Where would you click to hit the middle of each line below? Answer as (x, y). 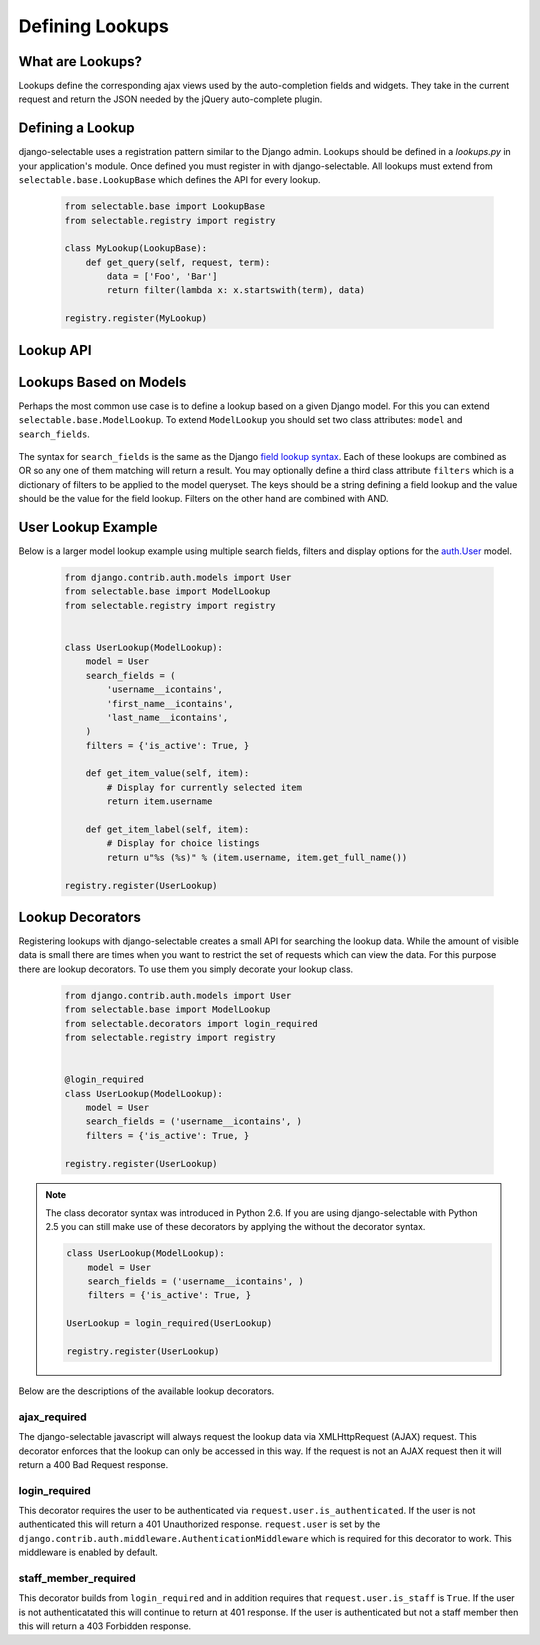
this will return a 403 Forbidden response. (105, 1626)
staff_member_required (77, 1578)
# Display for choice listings (183, 843)
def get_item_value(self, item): (167, 773)
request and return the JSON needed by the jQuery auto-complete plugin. (170, 99)
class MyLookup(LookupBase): (136, 248)
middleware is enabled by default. (88, 1552)
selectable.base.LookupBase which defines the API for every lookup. (169, 180)
